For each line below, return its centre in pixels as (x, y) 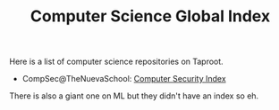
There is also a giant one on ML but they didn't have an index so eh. (134, 96)
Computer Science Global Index (150, 16)
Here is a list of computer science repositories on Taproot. (116, 62)
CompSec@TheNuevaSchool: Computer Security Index (124, 79)
